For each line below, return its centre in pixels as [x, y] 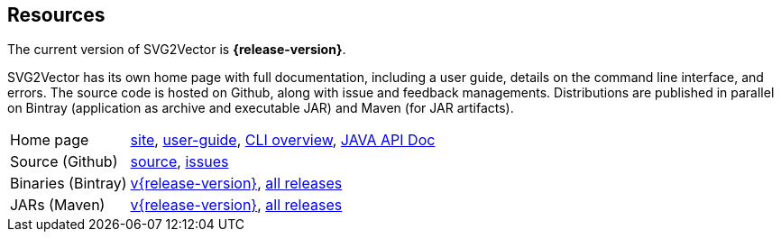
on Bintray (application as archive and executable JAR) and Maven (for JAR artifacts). [261, 108]
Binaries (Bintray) [69, 184]
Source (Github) [64, 162]
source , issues [179, 162]
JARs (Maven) [58, 205]
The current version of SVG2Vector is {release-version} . [177, 50]
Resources [56, 15]
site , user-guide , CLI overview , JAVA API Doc [283, 140]
